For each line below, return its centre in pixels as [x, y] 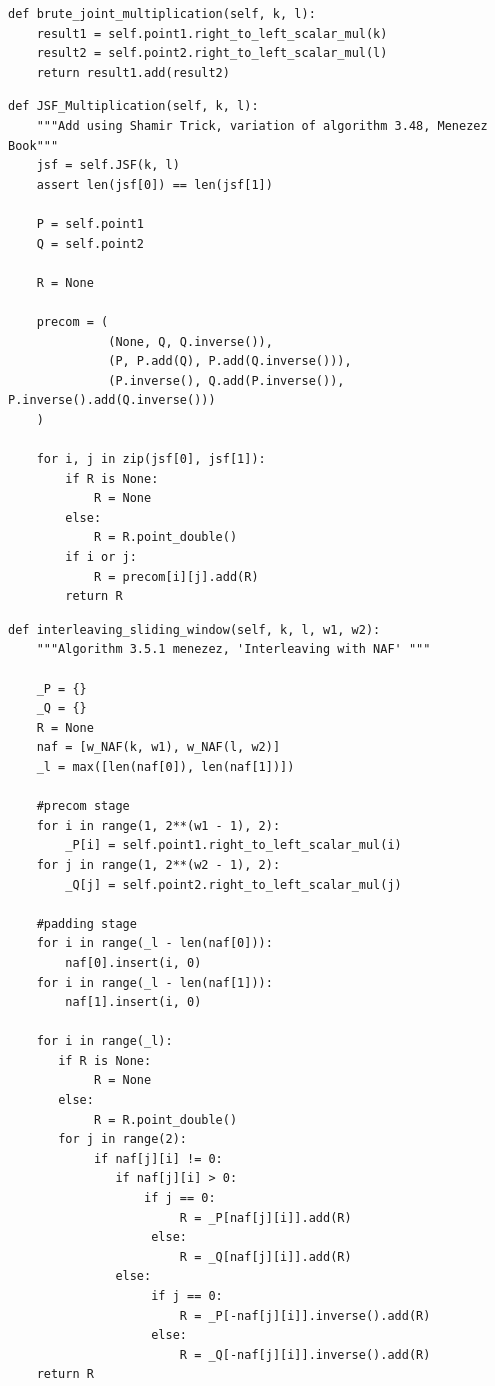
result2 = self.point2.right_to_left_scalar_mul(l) [212, 53]
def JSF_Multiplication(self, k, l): [133, 106]
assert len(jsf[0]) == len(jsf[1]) [154, 184]
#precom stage [83, 806]
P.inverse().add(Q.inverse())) [112, 400]
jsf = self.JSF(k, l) [108, 165]
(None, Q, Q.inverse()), [190, 341]
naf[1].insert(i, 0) [133, 1002]
